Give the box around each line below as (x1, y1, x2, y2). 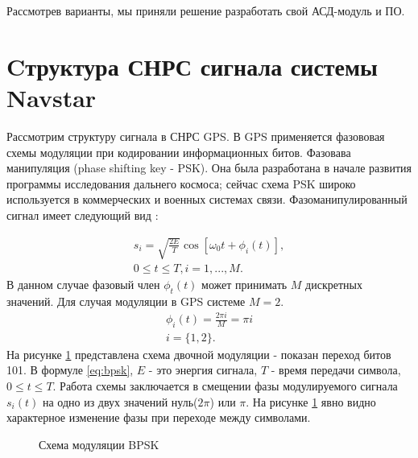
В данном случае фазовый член (6, 276, 160, 293)
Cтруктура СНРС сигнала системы (6, 49, 378, 82)
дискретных (305, 276, 362, 293)
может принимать (201, 276, 288, 293)
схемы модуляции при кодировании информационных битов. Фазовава (6, 143, 351, 160)
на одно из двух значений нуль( (42, 393, 198, 410)
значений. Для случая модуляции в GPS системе (6, 292, 246, 309)
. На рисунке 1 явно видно (246, 393, 376, 410)
